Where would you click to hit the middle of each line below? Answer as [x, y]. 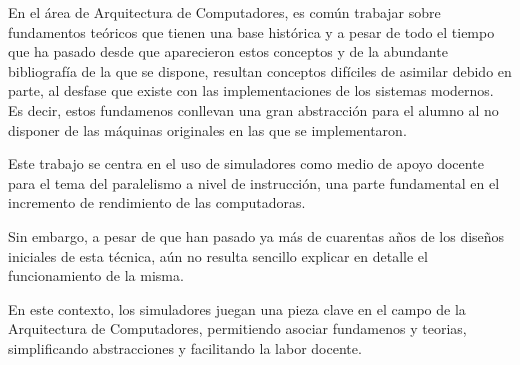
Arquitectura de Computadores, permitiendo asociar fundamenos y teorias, [237, 328]
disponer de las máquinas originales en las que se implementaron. [207, 129]
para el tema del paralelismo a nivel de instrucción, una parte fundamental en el [254, 182]
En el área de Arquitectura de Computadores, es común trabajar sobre [224, 12]
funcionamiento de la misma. [96, 275]
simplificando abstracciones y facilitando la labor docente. [185, 347]
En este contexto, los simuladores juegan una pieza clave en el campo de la [237, 308]
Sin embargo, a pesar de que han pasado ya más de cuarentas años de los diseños [256, 235]
